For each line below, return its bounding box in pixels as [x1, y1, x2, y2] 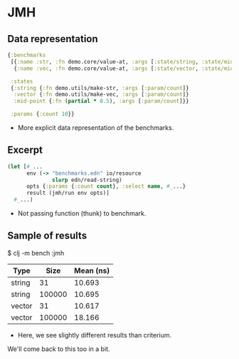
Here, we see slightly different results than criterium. [17, 330, 172, 339]
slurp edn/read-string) [52, 176, 122, 183]
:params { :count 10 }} [10, 111, 75, 118]
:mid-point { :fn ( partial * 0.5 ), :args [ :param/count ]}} [14, 98, 190, 105]
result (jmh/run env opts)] [26, 190, 110, 197]
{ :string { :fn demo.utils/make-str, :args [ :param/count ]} [10, 84, 190, 91]
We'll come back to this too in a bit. [7, 344, 110, 353]
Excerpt [7, 144, 43, 156]
